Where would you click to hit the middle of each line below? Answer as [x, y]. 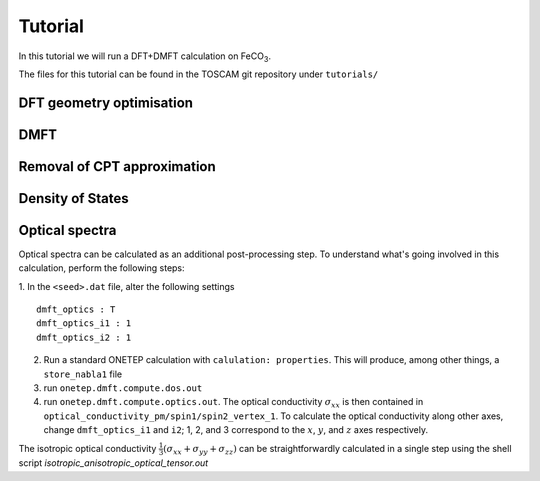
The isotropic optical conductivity [87, 448]
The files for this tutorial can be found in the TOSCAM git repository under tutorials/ [198, 74]
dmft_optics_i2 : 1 [84, 337]
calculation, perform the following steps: [101, 268]
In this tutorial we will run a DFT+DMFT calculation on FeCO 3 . [145, 57]
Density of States [73, 198]
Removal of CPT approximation [117, 166]
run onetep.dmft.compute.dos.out [123, 388]
